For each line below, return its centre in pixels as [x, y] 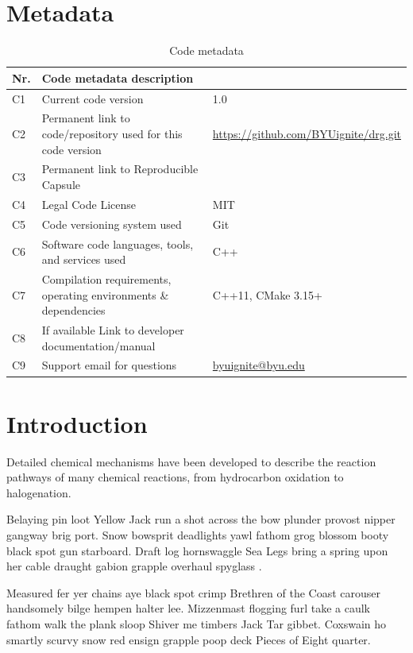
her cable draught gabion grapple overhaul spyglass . [134, 566]
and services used [84, 259]
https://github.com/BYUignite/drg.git [307, 133]
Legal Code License [89, 204]
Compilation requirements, [106, 279]
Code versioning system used [112, 224]
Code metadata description [118, 77]
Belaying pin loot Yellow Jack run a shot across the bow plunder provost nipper [201, 519]
